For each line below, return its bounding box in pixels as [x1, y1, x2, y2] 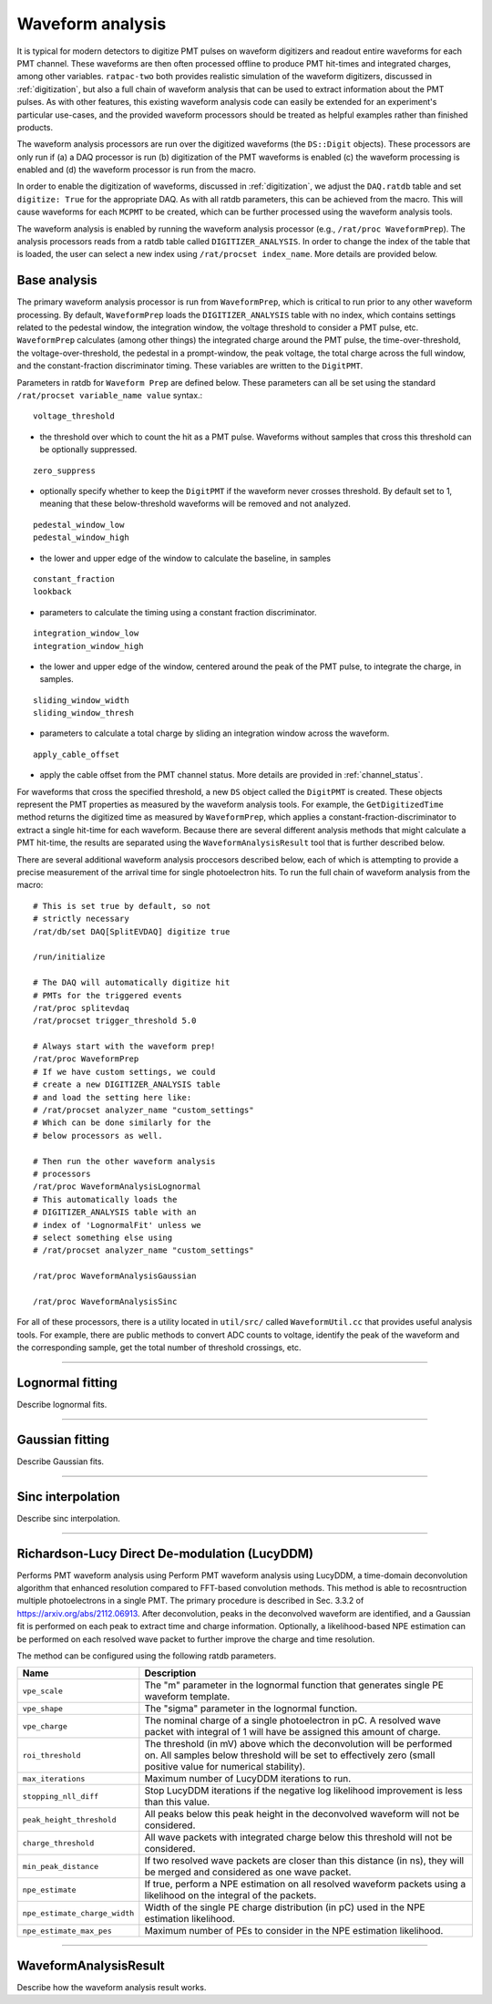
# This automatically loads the [33, 1194, 178, 1204]
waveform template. [144, 1690, 231, 1703]
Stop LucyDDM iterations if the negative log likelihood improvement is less [144, 1784, 464, 1797]
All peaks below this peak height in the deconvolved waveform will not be [144, 1808, 460, 1821]
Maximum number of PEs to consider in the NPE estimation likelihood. [144, 1925, 444, 1937]
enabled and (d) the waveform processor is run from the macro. [16, 164, 257, 175]
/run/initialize [33, 952, 106, 962]
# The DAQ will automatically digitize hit [33, 977, 231, 988]
